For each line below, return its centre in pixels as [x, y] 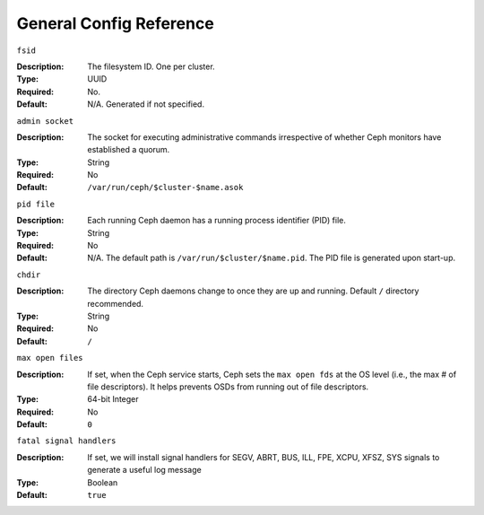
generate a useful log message [144, 470]
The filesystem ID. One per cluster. [151, 66]
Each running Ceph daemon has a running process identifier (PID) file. [217, 221]
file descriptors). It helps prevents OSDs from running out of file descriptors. [228, 387]
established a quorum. [129, 150]
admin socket [45, 121]
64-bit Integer [113, 399]
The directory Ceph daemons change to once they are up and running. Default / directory [253, 291]
